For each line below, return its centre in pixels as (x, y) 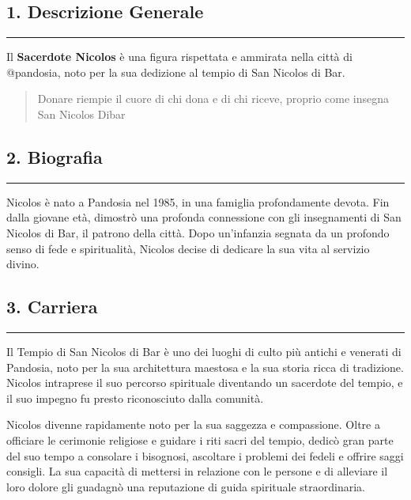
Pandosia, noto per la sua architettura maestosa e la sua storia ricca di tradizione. (205, 367)
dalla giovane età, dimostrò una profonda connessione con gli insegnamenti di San (204, 217)
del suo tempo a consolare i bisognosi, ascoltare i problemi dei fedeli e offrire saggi (205, 455)
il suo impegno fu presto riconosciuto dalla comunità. (135, 398)
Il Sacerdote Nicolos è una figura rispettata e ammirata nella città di (179, 57)
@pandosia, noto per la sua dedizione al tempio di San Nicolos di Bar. (176, 72)
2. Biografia (55, 156)
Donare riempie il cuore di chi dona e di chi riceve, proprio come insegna (213, 98)
